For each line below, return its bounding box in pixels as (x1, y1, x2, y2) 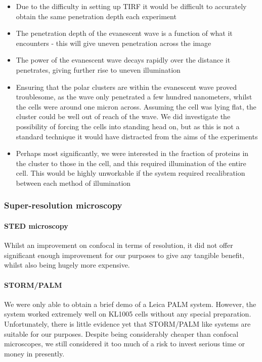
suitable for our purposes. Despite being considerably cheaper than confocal (4, 328, 239, 339)
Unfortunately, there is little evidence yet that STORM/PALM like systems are (4, 318, 251, 329)
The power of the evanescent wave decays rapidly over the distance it (16, 55, 231, 65)
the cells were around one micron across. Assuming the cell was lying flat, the (16, 101, 256, 112)
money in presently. (4, 348, 65, 358)
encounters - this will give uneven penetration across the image (16, 37, 211, 48)
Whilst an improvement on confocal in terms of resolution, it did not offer (4, 240, 233, 250)
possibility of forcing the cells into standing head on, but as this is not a (16, 121, 240, 131)
